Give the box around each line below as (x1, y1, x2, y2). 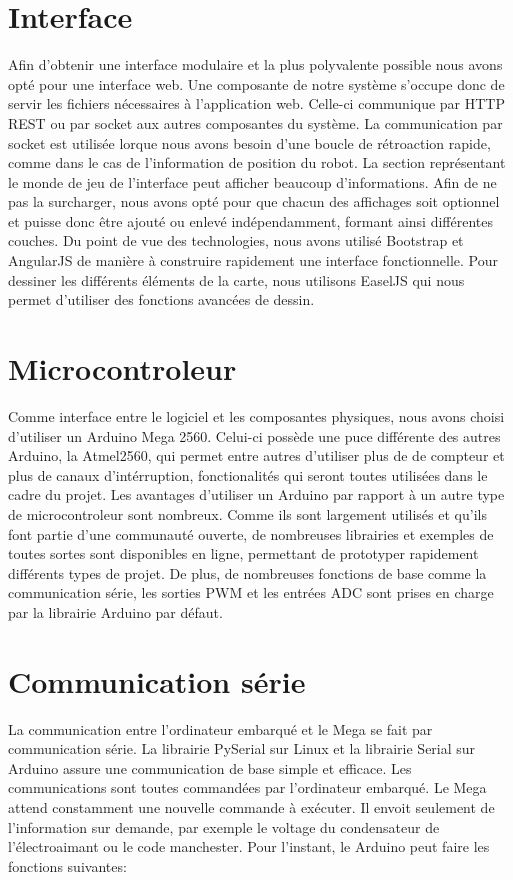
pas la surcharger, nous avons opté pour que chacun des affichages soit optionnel (8, 191, 500, 212)
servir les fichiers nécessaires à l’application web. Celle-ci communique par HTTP (8, 93, 506, 114)
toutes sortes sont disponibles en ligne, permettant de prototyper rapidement (8, 543, 479, 564)
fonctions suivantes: (8, 855, 127, 876)
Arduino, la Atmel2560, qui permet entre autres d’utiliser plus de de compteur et (8, 445, 505, 466)
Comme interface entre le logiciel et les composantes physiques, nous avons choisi (8, 405, 505, 426)
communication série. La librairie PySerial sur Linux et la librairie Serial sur (8, 738, 476, 759)
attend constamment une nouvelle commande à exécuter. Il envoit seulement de (8, 797, 495, 817)
